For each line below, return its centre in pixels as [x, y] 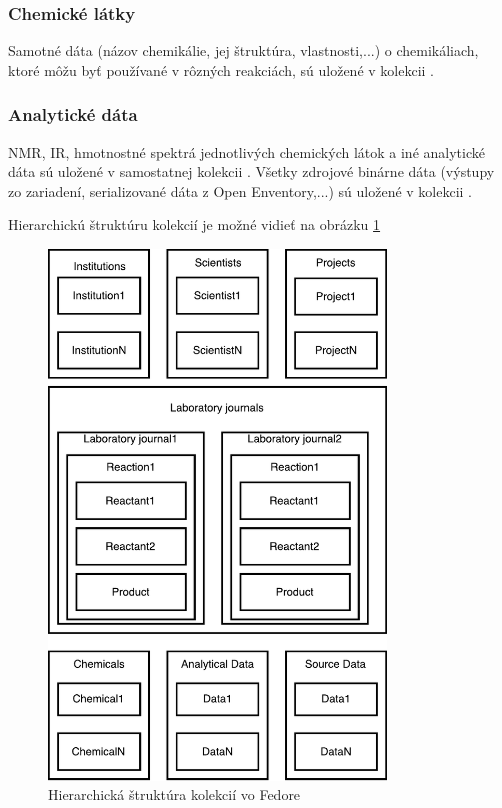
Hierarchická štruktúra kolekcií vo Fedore [174, 794]
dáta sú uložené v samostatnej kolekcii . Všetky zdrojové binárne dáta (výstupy [251, 171]
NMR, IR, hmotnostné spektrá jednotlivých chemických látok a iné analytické [246, 151]
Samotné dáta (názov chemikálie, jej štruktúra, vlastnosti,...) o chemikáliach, [243, 50]
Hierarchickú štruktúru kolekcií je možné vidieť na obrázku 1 [194, 224]
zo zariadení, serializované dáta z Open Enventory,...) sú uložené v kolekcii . [240, 190]
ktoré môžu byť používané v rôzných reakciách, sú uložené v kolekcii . [221, 69]
